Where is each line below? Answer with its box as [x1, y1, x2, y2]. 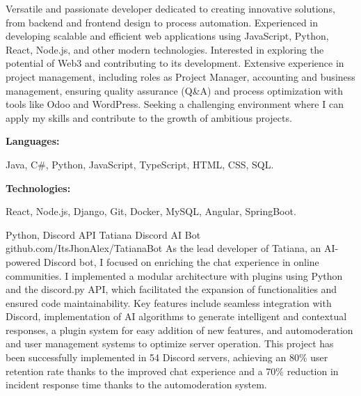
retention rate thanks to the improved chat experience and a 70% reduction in [6, 363, 339, 378]
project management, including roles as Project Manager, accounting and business [6, 69, 355, 84]
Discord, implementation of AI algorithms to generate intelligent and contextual [6, 309, 347, 324]
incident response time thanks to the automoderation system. [6, 377, 267, 392]
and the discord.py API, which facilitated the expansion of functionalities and [6, 282, 337, 296]
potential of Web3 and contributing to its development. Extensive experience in [6, 56, 344, 70]
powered [6, 254, 41, 269]
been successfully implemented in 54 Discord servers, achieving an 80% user [6, 350, 328, 365]
